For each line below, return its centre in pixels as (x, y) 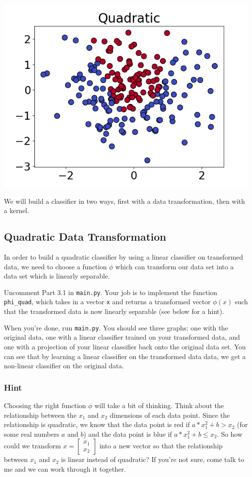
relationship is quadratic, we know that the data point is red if (97, 424)
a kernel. (17, 210)
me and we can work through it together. (65, 469)
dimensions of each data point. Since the (170, 415)
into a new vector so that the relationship (161, 446)
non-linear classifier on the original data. (64, 366)
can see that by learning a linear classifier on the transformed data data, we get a (125, 356)
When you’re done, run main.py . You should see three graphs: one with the (116, 327)
